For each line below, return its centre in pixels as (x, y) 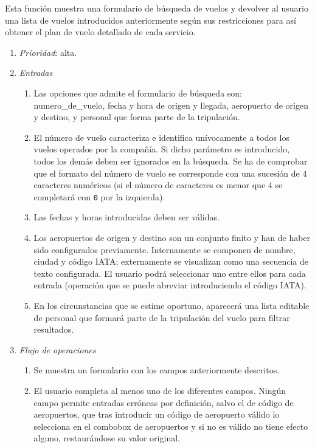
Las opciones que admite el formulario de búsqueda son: (138, 93)
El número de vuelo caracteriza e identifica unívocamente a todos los (162, 137)
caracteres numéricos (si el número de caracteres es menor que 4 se (158, 185)
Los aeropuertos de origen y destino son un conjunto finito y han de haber (172, 237)
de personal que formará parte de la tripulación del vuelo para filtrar (162, 317)
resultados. (54, 329)
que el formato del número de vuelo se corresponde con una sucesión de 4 (170, 173)
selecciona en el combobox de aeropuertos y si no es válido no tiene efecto (171, 426)
